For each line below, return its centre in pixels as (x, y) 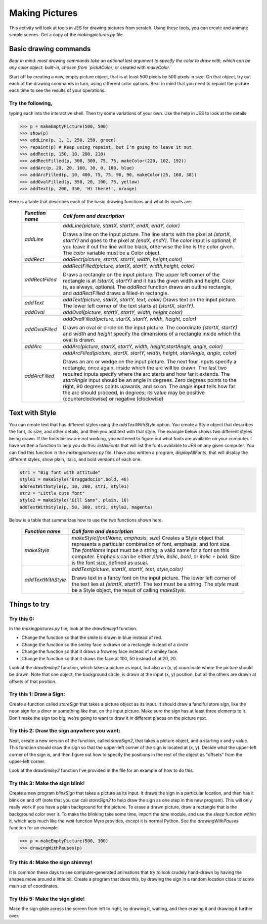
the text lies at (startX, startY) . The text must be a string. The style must (156, 584)
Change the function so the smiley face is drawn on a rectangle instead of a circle (105, 644)
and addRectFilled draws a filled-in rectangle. (116, 293)
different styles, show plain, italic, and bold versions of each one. (75, 459)
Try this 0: (22, 619)
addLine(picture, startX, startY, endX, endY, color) (121, 226)
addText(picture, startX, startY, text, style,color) (128, 569)
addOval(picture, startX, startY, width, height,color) (123, 312)
